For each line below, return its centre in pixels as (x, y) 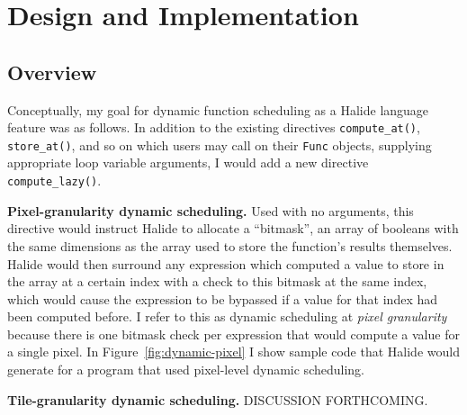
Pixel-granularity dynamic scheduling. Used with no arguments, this (211, 210)
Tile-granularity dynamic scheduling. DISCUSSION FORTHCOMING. (218, 399)
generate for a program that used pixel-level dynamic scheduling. (186, 370)
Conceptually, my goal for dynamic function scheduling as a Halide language (218, 109)
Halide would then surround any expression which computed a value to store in (226, 263)
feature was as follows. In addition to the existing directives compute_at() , (214, 127)
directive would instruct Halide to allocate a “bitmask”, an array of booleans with (233, 228)
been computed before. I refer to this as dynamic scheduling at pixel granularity (227, 316)
